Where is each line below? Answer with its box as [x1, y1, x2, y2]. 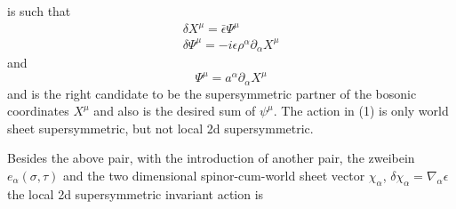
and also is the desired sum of [93, 101, 256, 120]
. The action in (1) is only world [273, 101, 449, 120]
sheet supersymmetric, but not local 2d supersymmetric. [7, 118, 314, 137]
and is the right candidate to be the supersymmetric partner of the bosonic [7, 84, 417, 102]
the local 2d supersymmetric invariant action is [7, 184, 264, 203]
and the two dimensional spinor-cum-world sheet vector [63, 166, 365, 185]
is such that [7, 2, 71, 20]
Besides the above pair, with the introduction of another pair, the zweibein [7, 149, 415, 167]
